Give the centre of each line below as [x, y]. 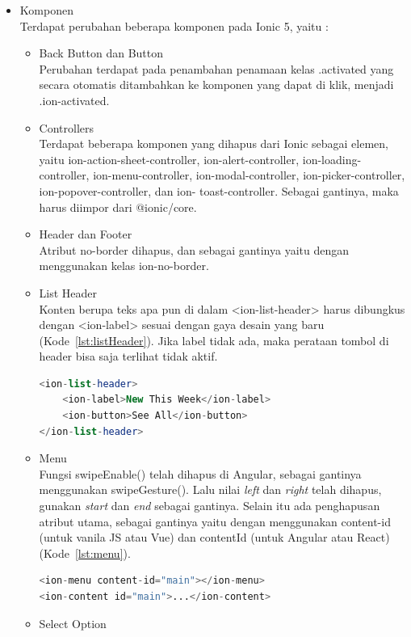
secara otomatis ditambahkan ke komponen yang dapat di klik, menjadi [216, 84]
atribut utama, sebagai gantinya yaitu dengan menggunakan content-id [215, 521]
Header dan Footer [86, 234]
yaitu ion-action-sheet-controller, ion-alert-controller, [169, 159]
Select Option [73, 623]
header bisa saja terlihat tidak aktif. [128, 356]
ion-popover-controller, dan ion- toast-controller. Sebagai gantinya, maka [219, 190]
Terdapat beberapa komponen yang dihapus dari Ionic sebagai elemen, [214, 143]
